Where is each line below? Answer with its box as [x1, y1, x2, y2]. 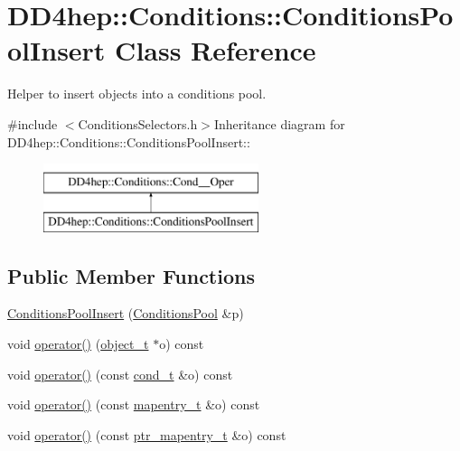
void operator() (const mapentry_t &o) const [7, 395, 260, 414]
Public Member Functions [7, 261, 255, 289]
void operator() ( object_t [7, 334, 149, 353]
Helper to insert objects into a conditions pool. [7, 84, 267, 103]
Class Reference [115, 32, 316, 69]
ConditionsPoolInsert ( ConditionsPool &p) [7, 304, 244, 323]
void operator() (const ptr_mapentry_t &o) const [7, 425, 286, 444]
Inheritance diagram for [213, 114, 345, 133]
